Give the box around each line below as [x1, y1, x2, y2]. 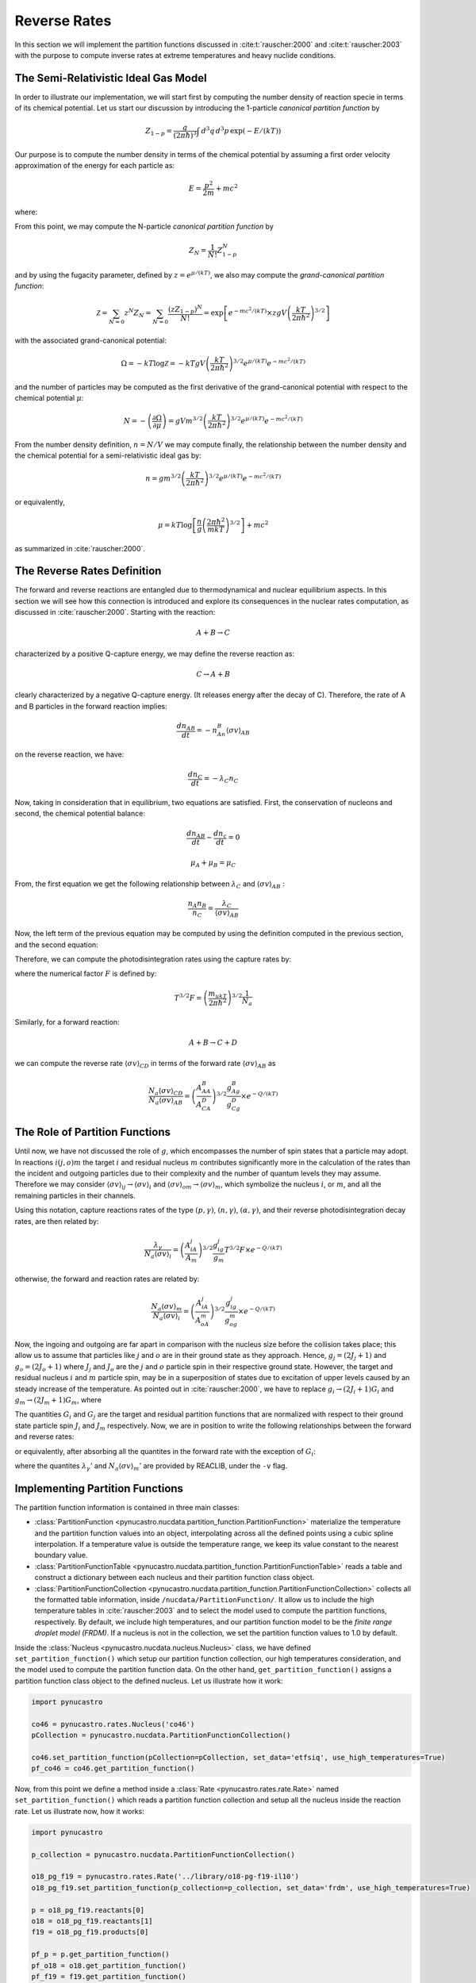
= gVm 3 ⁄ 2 [167, 415, 203, 426]
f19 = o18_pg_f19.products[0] [31, 1927, 149, 1937]
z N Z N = [124, 307, 152, 320]
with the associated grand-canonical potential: [14, 336, 167, 345]
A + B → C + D [189, 1038, 238, 1047]
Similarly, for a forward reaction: [14, 1017, 120, 1026]
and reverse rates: [14, 1432, 75, 1441]
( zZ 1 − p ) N [167, 303, 202, 316]
